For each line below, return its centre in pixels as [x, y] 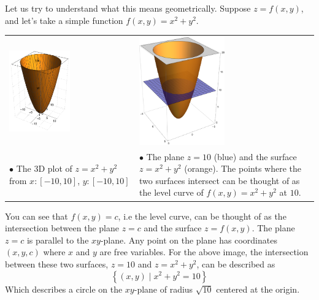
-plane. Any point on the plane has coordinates [189, 240]
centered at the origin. [258, 289]
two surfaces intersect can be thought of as [220, 180]
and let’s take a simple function [64, 20]
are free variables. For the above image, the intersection [204, 252]
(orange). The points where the [243, 168]
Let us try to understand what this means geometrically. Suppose [128, 8]
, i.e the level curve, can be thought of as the [202, 216]
